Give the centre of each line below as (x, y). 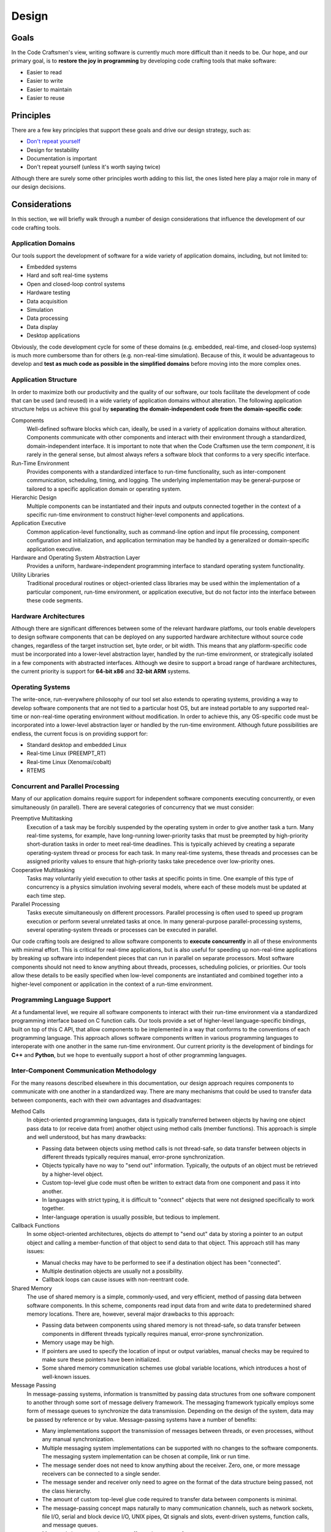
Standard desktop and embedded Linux (77, 745)
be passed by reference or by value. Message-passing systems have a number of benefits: (142, 1419)
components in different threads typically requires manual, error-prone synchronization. (153, 1333)
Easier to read (44, 72)
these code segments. (55, 600)
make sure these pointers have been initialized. (101, 1359)
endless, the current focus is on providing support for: (80, 734)
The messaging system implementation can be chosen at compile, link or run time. (146, 1457)
